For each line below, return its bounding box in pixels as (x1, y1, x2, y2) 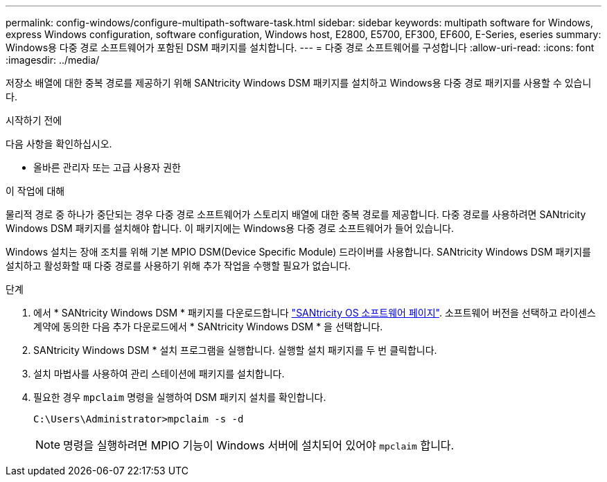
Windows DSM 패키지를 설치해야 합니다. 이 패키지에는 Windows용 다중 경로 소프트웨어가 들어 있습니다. (6, 222, 455, 234)
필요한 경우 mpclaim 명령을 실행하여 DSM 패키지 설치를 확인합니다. (33, 391, 326, 403)
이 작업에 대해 (6, 185, 65, 197)
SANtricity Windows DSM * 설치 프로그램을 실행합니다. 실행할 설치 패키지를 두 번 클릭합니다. (33, 344, 437, 356)
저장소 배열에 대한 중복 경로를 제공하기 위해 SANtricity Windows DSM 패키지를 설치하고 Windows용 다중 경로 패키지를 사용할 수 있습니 (6, 77, 592, 89)
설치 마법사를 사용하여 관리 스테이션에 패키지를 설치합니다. (33, 368, 285, 380)
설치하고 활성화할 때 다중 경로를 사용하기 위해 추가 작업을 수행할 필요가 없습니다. (6, 260, 351, 271)
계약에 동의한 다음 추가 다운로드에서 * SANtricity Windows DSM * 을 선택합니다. (33, 321, 383, 332)
